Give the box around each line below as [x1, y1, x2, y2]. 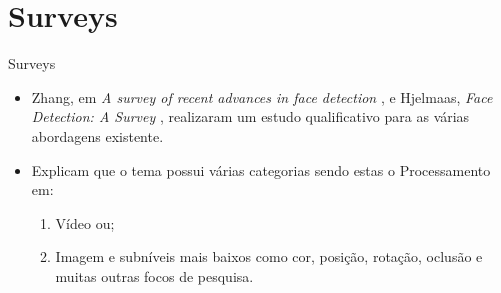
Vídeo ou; [55, 212, 115, 233]
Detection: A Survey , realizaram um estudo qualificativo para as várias [31, 106, 470, 127]
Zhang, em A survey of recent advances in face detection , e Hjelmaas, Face [31, 86, 493, 107]
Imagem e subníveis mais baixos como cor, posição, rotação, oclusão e [55, 246, 483, 267]
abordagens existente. [31, 125, 164, 146]
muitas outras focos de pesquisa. [55, 265, 254, 286]
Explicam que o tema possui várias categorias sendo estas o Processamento [31, 159, 491, 180]
